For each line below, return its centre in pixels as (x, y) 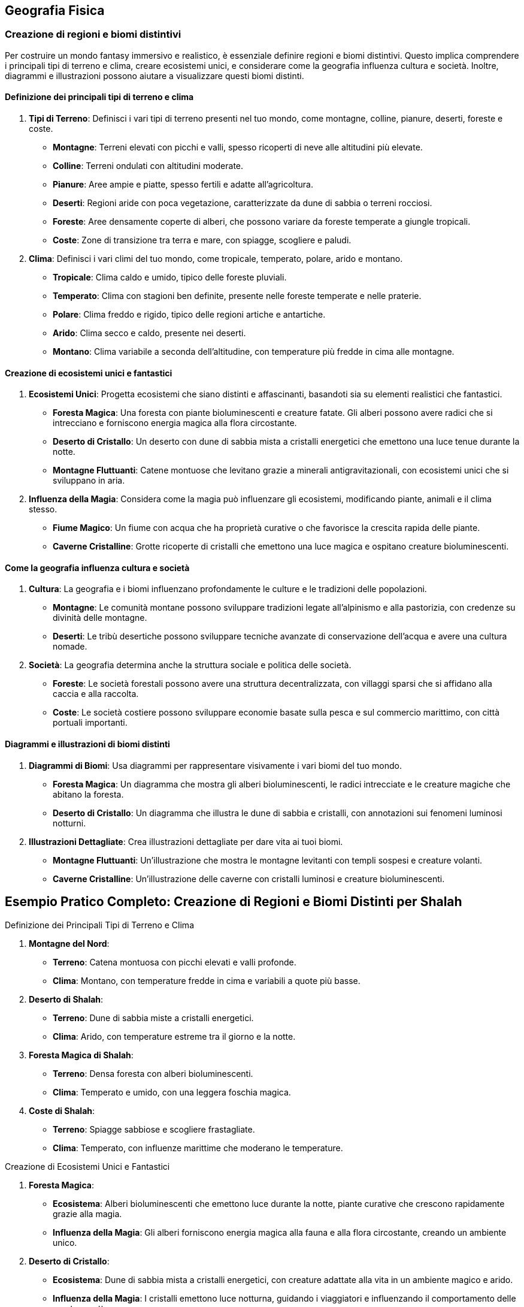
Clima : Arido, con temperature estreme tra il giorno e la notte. (174, 1036)
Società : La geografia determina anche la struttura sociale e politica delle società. (190, 665)
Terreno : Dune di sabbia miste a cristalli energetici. (153, 1018)
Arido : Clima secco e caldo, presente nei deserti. (149, 333)
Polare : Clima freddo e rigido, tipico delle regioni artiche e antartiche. (189, 315)
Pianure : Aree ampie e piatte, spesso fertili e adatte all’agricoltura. (183, 185)
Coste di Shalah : (62, 1110)
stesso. (43, 509)
